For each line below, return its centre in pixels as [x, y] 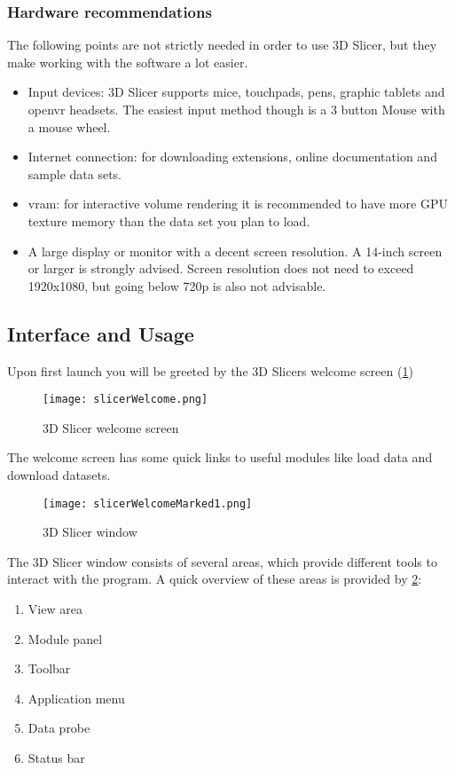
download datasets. [59, 474]
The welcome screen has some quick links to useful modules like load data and [220, 457]
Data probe [59, 728]
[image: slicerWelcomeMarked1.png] [148, 503]
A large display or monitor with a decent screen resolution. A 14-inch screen [235, 251]
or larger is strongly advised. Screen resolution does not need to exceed [221, 268]
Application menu [76, 698]
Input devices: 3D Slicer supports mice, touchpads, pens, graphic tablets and [236, 92]
